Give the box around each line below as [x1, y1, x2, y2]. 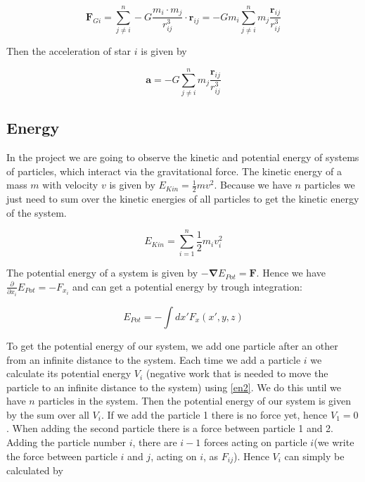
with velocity [42, 177, 98, 192]
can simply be [284, 448, 345, 463]
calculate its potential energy [6, 366, 132, 381]
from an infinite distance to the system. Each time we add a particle [6, 352, 301, 367]
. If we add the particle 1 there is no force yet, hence [101, 407, 328, 421]
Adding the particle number [6, 435, 127, 450]
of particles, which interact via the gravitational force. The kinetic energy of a [6, 163, 342, 178]
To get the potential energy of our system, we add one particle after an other [6, 338, 338, 353]
